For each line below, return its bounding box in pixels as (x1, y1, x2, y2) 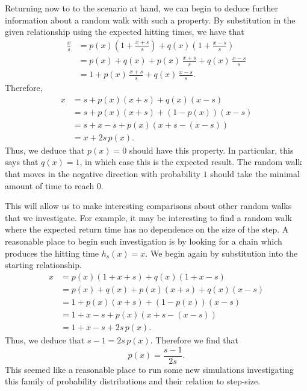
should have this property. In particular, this (129, 143, 294, 156)
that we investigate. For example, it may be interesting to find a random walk (5, 211, 292, 224)
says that (5, 155, 39, 168)
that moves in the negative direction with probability (5, 167, 200, 180)
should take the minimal (210, 167, 300, 180)
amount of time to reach (5, 179, 95, 192)
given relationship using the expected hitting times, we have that (5, 25, 244, 38)
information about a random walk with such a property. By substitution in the (5, 13, 296, 26)
